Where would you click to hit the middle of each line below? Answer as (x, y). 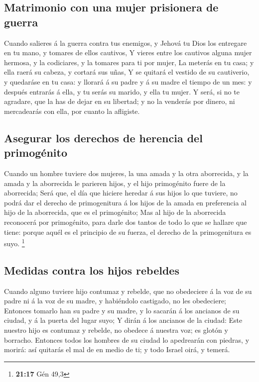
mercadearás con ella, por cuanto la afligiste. (72, 111)
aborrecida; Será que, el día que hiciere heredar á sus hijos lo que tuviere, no (121, 193)
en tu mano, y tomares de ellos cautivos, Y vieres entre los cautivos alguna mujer (128, 52)
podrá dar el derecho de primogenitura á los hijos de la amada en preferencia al (125, 202)
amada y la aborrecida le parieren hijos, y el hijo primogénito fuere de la (115, 183)
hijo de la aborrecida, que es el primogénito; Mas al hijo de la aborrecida (115, 212)
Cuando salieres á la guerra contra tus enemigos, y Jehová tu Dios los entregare (126, 43)
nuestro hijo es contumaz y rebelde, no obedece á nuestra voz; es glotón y (116, 330)
